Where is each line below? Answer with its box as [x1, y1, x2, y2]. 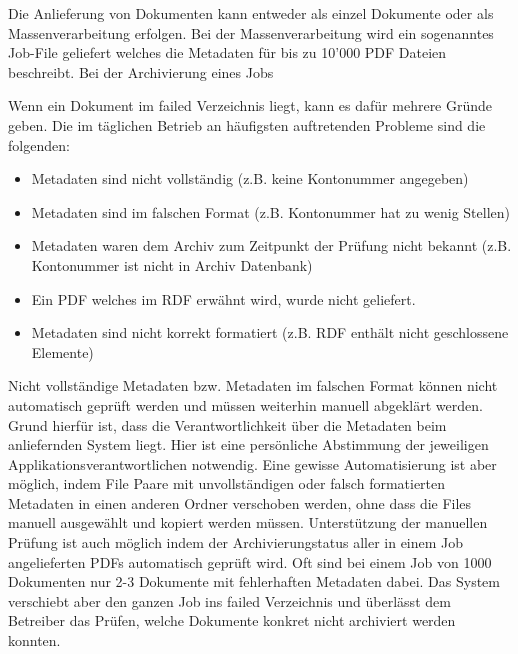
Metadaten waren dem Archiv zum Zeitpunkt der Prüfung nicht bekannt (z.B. [31, 235, 512, 256]
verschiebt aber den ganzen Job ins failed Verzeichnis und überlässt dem [8, 590, 451, 611]
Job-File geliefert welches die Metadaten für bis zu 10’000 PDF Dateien [8, 42, 447, 63]
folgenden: [8, 134, 70, 155]
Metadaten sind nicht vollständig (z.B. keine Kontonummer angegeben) [31, 168, 469, 189]
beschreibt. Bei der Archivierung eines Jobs [8, 61, 274, 82]
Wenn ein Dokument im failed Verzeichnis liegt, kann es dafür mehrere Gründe [8, 95, 493, 116]
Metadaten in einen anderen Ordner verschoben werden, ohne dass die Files [8, 492, 472, 513]
